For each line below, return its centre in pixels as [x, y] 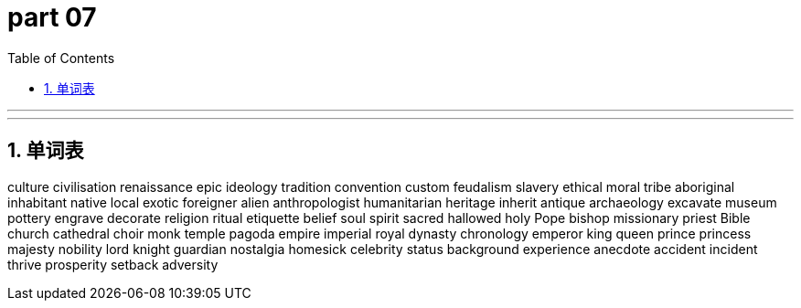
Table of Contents [61, 58]
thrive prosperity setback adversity [113, 264]
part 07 [52, 17]
